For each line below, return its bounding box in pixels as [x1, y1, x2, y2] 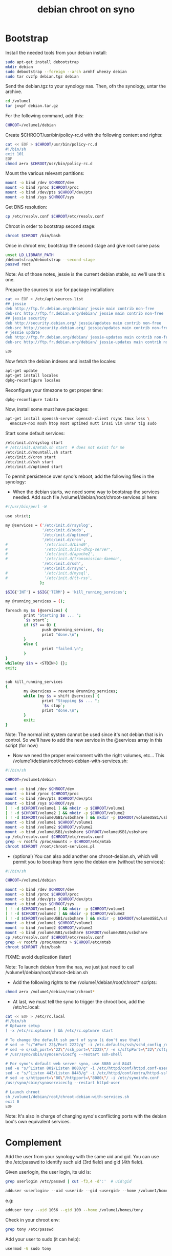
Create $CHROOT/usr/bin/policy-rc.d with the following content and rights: [5, 132, 163, 138]
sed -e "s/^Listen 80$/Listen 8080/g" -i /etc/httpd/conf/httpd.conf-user [5, 1066, 168, 1071]
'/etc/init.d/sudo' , [41, 528, 86, 533]
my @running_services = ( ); [5, 599, 66, 604]
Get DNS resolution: [5, 204, 48, 210]
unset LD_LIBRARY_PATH [5, 252, 54, 258]
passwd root [5, 262, 31, 267]
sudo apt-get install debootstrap [5, 59, 79, 65]
